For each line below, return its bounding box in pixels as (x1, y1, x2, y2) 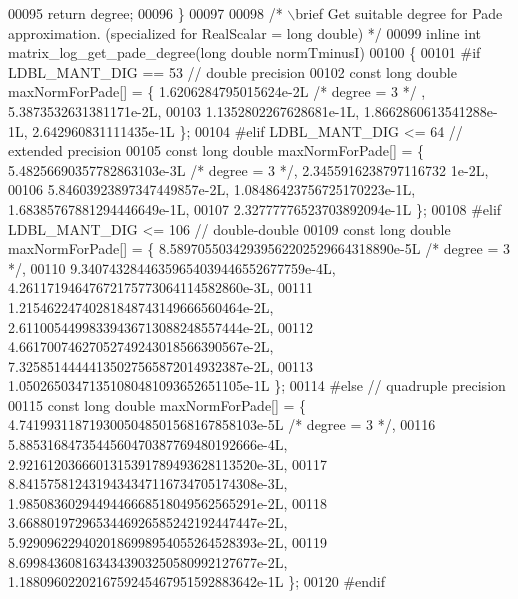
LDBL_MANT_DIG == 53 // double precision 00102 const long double (8, 61, 457, 82)
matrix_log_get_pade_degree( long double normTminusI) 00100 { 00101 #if (8, 42, 481, 63)
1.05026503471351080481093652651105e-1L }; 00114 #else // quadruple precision (8, 375, 506, 396)
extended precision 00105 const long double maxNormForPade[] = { (8, 140, 425, 161)
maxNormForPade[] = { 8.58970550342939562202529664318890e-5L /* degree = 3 (8, 238, 510, 259)
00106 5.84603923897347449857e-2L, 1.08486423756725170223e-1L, (8, 179, 416, 200)
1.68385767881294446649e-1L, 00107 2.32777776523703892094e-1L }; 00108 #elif (8, 198, 502, 219)
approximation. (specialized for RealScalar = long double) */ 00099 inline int (8, 22, 481, 43)
